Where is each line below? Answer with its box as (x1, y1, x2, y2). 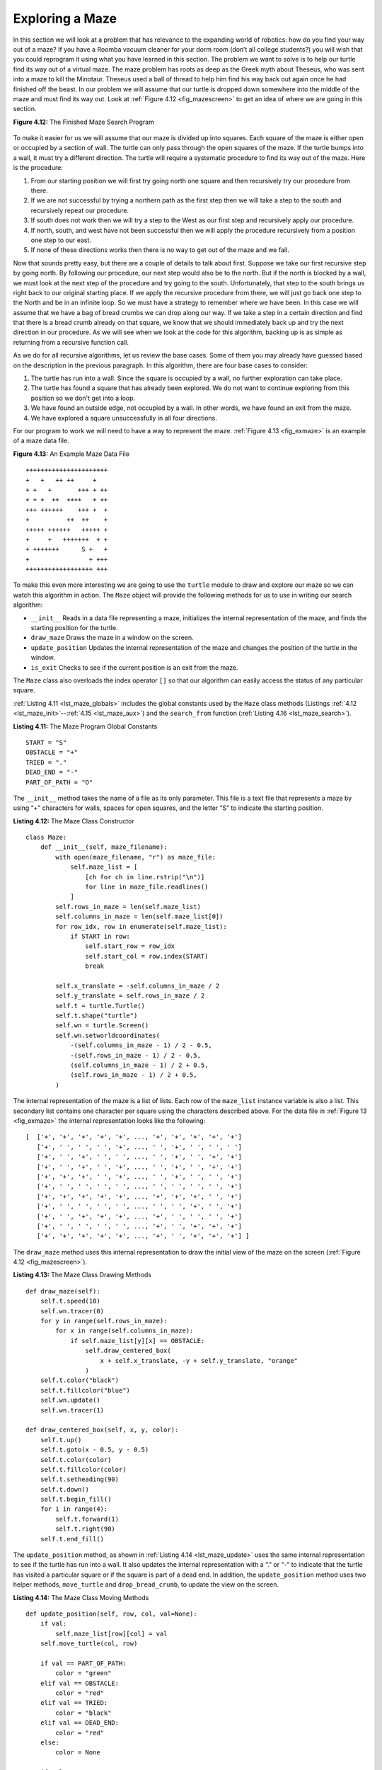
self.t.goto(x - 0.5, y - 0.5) (40, 1446, 149, 1454)
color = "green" (55, 1669, 112, 1677)
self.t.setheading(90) (40, 1475, 120, 1483)
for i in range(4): (40, 1505, 108, 1513)
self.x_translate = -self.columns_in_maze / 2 (55, 981, 220, 990)
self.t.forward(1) (55, 1515, 120, 1523)
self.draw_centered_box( (85, 1347, 171, 1355)
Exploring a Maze (13, 11, 117, 26)
